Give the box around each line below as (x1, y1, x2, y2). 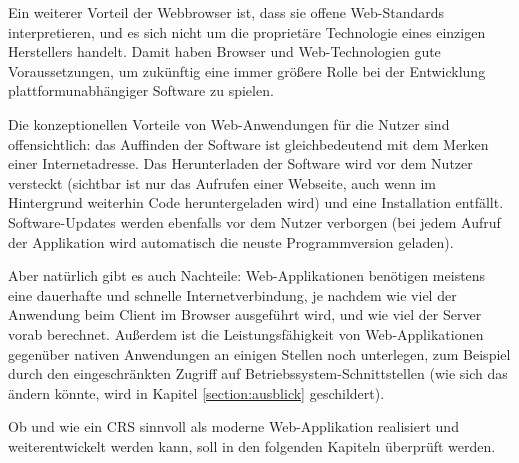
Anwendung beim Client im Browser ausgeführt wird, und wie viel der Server (8, 304, 482, 325)
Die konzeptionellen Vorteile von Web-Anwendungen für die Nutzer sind (8, 113, 450, 134)
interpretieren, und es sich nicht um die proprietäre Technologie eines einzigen (8, 21, 486, 42)
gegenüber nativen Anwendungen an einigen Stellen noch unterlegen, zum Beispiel (8, 343, 511, 364)
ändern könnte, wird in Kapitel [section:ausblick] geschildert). (8, 382, 385, 403)
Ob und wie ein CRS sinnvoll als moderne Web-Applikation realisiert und (8, 416, 459, 437)
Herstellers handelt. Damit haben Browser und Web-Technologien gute (8, 41, 441, 62)
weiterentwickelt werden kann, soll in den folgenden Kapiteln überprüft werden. (8, 435, 496, 456)
